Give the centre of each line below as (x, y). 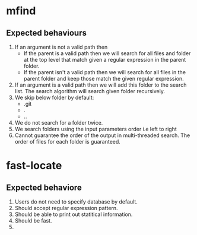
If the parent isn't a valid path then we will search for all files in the (104, 72)
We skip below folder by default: (54, 97)
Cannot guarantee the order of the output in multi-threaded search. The (102, 135)
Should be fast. (33, 220)
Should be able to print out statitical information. (74, 214)
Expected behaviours (47, 33)
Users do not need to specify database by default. (76, 202)
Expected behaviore (44, 187)
